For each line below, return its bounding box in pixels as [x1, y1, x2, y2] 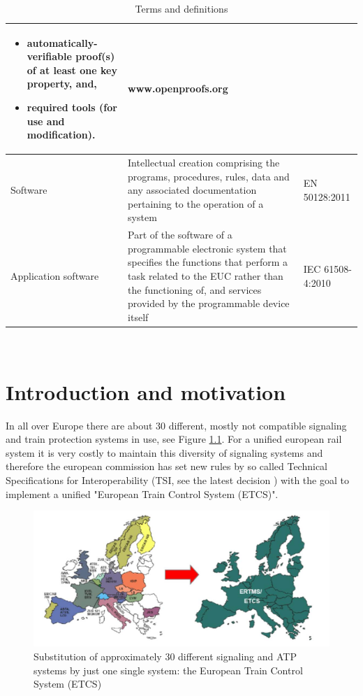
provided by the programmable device [128, 296, 290, 311]
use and [27, 113, 65, 128]
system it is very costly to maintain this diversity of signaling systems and [6, 445, 323, 460]
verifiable [27, 49, 72, 64]
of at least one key [27, 62, 117, 77]
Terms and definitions [135, 1, 228, 15]
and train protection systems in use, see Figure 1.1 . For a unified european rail [6, 432, 342, 446]
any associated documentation [128, 183, 257, 197]
